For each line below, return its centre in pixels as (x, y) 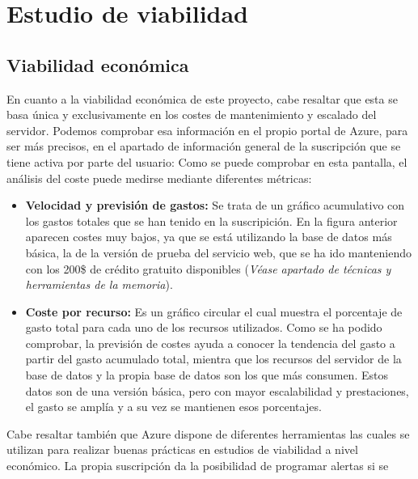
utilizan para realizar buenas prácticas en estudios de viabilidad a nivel (182, 449)
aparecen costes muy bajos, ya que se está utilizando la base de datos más (209, 237)
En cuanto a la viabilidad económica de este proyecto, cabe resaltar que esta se (202, 98)
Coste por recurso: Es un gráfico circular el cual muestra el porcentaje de (214, 311)
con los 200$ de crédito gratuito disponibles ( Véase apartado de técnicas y (208, 268)
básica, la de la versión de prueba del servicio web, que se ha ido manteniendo (218, 252)
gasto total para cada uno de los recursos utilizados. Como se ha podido (204, 327)
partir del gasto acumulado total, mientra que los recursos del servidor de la (213, 359)
